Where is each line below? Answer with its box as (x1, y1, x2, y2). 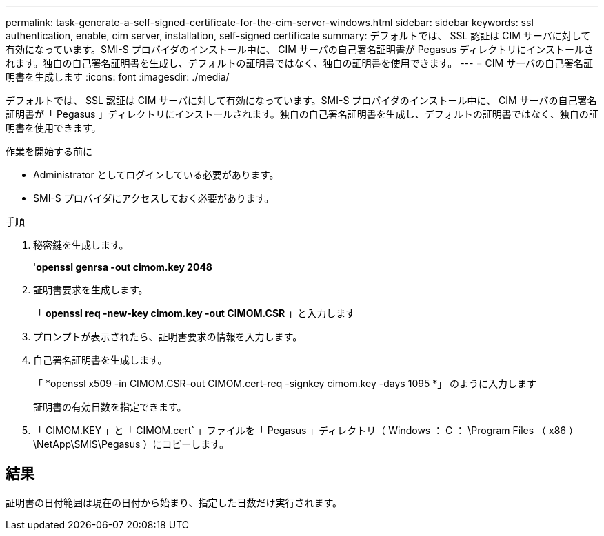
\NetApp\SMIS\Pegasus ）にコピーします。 (33, 438, 229, 450)
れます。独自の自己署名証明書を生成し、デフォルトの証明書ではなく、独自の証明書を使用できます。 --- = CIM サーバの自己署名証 (6, 57, 594, 69)
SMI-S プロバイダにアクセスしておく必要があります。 (33, 192, 274, 204)
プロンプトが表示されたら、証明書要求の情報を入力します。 (33, 331, 303, 342)
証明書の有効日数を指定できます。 (33, 401, 187, 413)
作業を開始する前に (6, 145, 92, 157)
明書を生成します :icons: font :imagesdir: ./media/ (6, 71, 230, 83)
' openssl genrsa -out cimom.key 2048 (33, 261, 212, 273)
